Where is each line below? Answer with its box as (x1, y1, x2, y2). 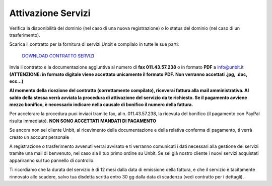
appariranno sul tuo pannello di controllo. (9, 157, 95, 163)
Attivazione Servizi (9, 8, 91, 19)
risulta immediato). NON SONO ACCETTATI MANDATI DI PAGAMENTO (9, 118, 156, 124)
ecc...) (9, 78, 24, 84)
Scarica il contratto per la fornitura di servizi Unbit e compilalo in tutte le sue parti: (9, 41, 179, 47)
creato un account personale (9, 134, 70, 140)
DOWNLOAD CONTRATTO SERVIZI (22, 53, 95, 59)
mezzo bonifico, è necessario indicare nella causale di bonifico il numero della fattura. (9, 102, 193, 108)
